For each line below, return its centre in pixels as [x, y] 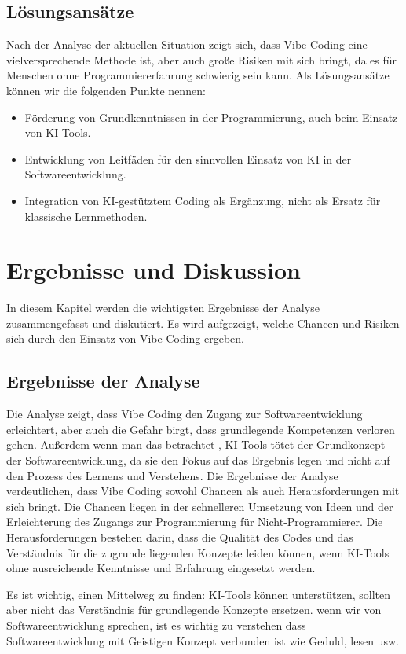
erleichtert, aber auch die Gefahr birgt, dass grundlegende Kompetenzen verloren [201, 429]
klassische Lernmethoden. [86, 216]
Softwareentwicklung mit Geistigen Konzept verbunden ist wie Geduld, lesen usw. [203, 640]
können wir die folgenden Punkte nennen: [106, 90]
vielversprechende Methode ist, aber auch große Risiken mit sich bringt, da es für [202, 59]
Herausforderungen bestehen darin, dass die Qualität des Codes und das [180, 537]
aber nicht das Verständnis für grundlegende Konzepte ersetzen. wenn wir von [194, 610]
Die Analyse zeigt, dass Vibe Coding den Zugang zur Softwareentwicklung [185, 414]
